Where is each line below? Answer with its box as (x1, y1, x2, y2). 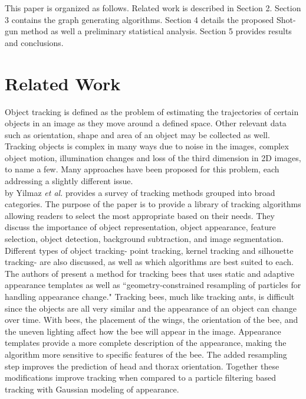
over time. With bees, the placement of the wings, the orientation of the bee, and (5, 313, 298, 326)
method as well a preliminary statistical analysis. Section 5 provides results (21, 25, 292, 37)
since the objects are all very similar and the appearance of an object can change (5, 302, 297, 314)
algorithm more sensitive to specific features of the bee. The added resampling (5, 348, 287, 360)
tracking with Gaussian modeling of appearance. (5, 382, 179, 395)
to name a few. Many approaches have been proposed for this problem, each (5, 163, 279, 175)
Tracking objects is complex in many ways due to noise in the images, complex (5, 140, 289, 152)
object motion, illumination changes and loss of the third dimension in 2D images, (5, 151, 301, 163)
